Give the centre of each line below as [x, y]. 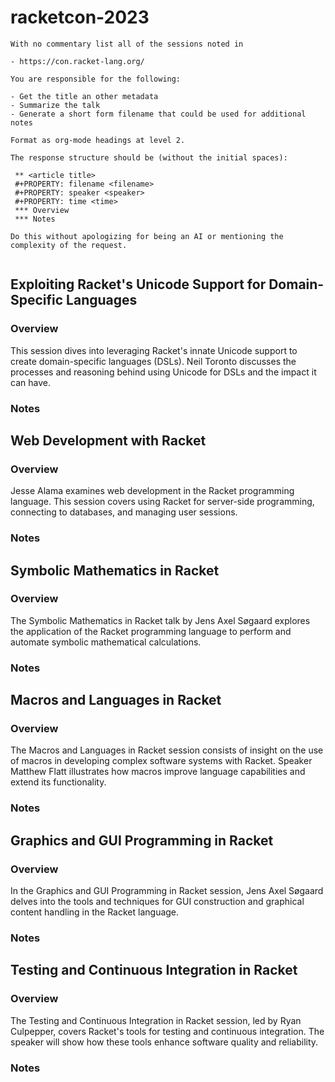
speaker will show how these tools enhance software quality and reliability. [164, 1042]
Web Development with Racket [108, 440]
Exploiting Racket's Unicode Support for [138, 284]
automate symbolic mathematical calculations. [106, 642]
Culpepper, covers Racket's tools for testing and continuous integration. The [167, 1031]
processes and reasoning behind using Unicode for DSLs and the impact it [163, 372]
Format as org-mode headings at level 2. [98, 140]
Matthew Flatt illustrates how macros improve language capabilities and [158, 772]
